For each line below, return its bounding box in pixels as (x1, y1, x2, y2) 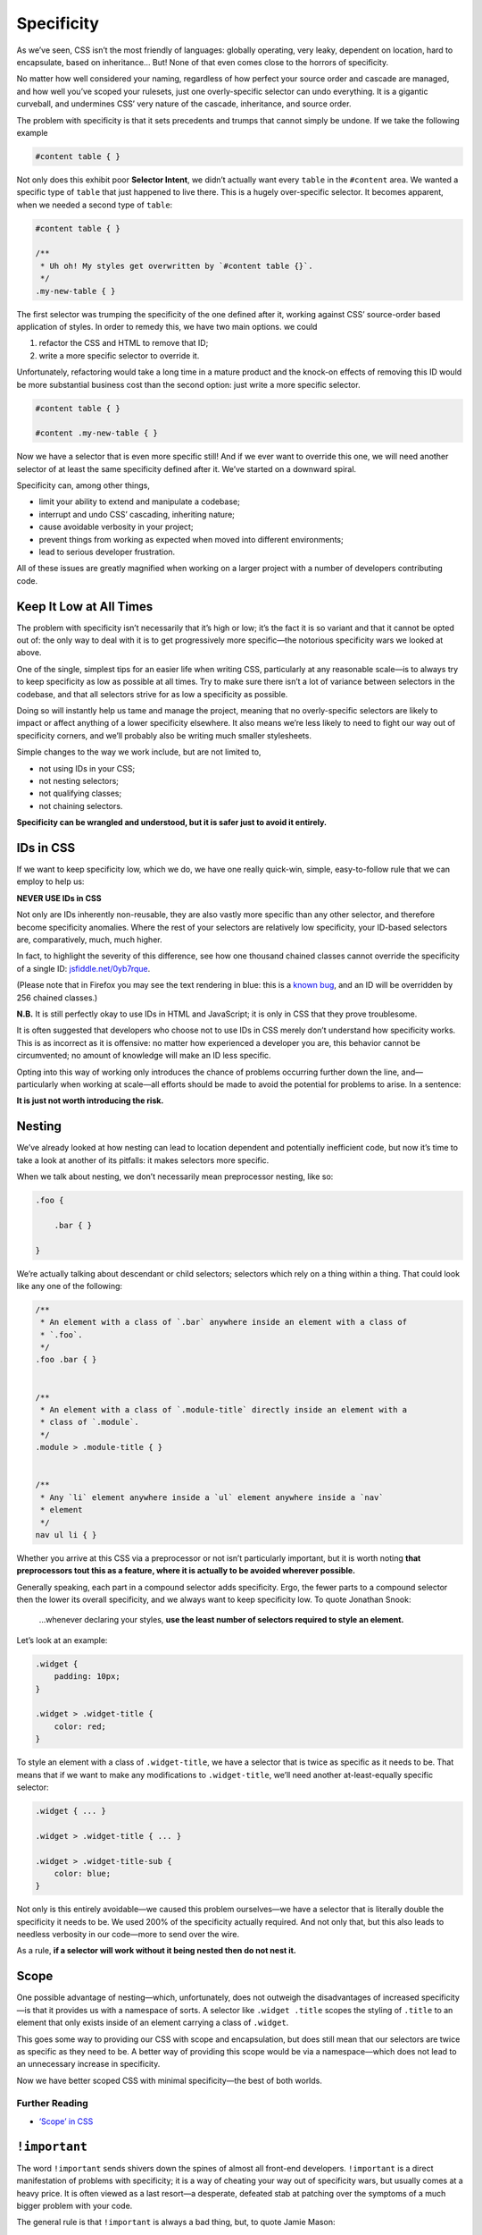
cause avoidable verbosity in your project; (38, 521, 194, 532)
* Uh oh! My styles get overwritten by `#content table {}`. (40, 260, 313, 271)
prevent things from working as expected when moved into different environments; (38, 534, 344, 544)
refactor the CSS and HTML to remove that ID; (38, 338, 209, 349)
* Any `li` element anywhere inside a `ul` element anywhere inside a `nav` (40, 1492, 384, 1502)
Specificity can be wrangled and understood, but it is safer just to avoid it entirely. (16, 817, 328, 828)
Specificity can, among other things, (16, 480, 151, 491)
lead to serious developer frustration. (38, 546, 176, 557)
